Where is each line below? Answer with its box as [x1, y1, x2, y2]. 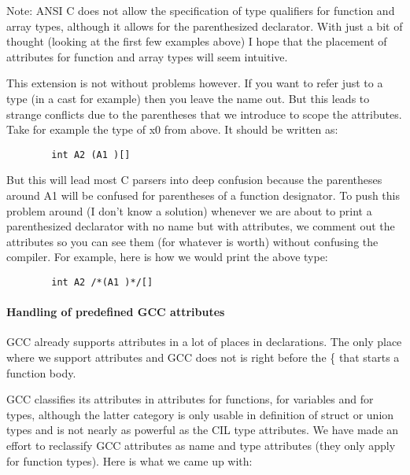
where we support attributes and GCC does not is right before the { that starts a [6, 349, 400, 366]
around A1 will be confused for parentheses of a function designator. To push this [6, 187, 400, 203]
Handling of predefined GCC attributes [6, 304, 225, 320]
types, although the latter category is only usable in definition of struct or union [6, 406, 394, 422]
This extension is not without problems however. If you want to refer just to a [6, 75, 383, 91]
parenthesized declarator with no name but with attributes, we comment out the [6, 218, 395, 234]
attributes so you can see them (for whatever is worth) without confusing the [6, 233, 379, 249]
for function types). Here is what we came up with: [6, 452, 253, 469]
